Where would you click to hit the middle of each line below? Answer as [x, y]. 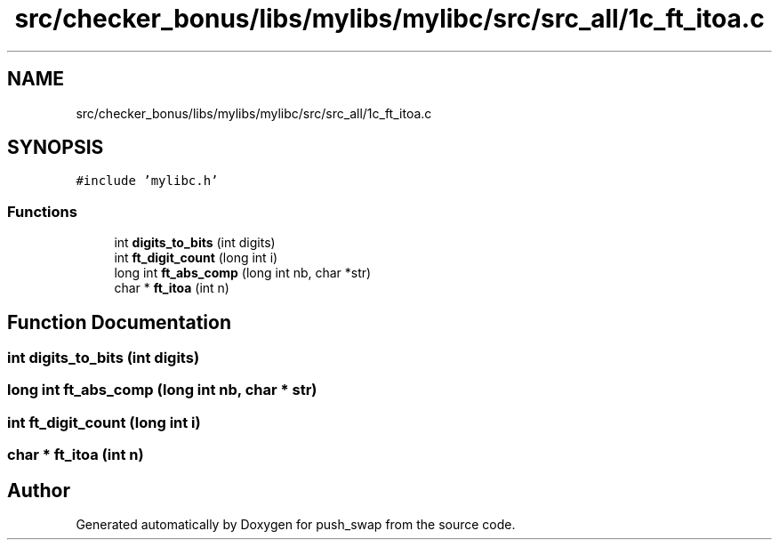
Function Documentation [119, 322]
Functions [42, 211]
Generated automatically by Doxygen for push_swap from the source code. [296, 524]
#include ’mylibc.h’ [147, 181]
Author [39, 490]
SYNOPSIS [56, 148]
